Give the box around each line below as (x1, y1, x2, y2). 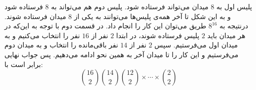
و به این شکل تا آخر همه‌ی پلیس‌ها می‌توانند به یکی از (74, 11, 231, 21)
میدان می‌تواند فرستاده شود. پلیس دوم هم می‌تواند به (51, 1, 209, 11)
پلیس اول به (216, 1, 252, 11)
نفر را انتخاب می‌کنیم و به (4, 30, 80, 40)
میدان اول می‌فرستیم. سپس (154, 40, 238, 50)
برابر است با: (4, 59, 43, 69)
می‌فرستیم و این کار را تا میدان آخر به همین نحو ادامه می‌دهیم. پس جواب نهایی (4, 49, 239, 59)
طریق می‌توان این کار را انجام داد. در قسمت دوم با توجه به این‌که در (4, 21, 207, 31)
